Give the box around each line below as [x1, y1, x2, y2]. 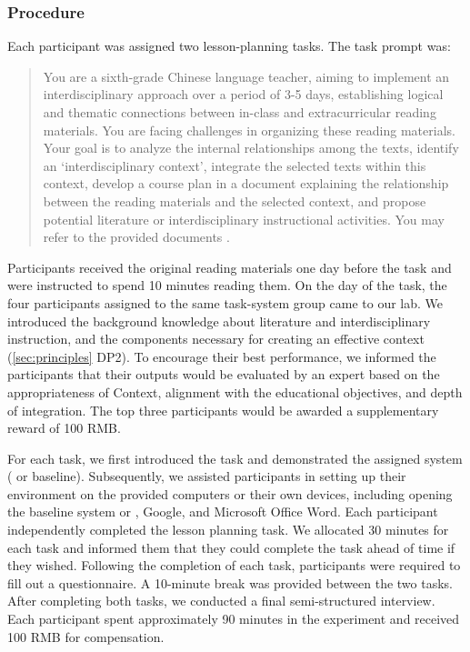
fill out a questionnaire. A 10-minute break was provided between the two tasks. [7, 573, 454, 592]
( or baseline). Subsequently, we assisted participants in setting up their [7, 466, 406, 486]
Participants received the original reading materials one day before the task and [7, 257, 452, 276]
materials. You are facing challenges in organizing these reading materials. [43, 120, 455, 139]
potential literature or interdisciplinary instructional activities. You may [43, 209, 445, 228]
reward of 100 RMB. [7, 418, 121, 437]
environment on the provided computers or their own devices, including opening [7, 484, 453, 503]
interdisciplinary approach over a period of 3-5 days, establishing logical [43, 85, 444, 104]
